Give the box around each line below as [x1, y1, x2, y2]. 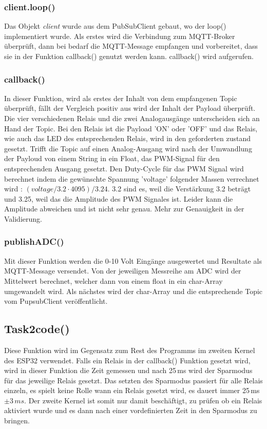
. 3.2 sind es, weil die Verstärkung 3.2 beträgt [107, 183, 251, 194]
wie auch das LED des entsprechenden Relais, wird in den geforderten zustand [4, 133, 251, 144]
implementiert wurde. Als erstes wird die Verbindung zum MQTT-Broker [4, 30, 235, 41]
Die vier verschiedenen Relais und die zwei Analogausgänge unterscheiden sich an [4, 113, 260, 123]
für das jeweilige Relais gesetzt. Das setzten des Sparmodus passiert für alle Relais [4, 375, 263, 385]
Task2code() [4, 321, 70, 337]
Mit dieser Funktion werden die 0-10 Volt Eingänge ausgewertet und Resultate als [4, 255, 262, 266]
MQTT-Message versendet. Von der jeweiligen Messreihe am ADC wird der [4, 265, 241, 276]
